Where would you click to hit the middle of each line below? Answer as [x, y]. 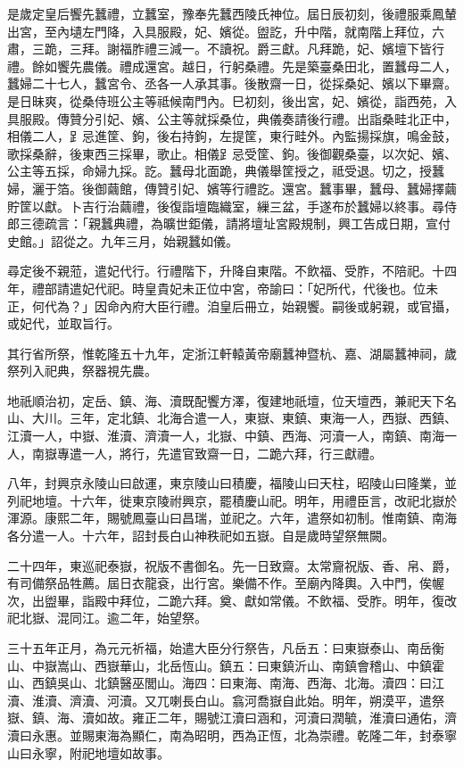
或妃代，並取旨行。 [63, 323]
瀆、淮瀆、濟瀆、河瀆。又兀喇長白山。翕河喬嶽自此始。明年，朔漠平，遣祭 [226, 700]
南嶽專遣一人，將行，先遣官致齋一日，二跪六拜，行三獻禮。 [207, 453]
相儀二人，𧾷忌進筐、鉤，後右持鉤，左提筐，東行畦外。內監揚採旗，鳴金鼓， [232, 136]
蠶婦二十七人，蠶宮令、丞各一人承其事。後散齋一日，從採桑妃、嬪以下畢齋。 [232, 83]
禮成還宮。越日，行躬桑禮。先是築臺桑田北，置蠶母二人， [288, 66]
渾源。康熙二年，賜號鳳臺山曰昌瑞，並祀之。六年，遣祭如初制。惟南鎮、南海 [232, 518]
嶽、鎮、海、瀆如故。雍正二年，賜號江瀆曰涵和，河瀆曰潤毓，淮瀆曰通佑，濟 [232, 718]
